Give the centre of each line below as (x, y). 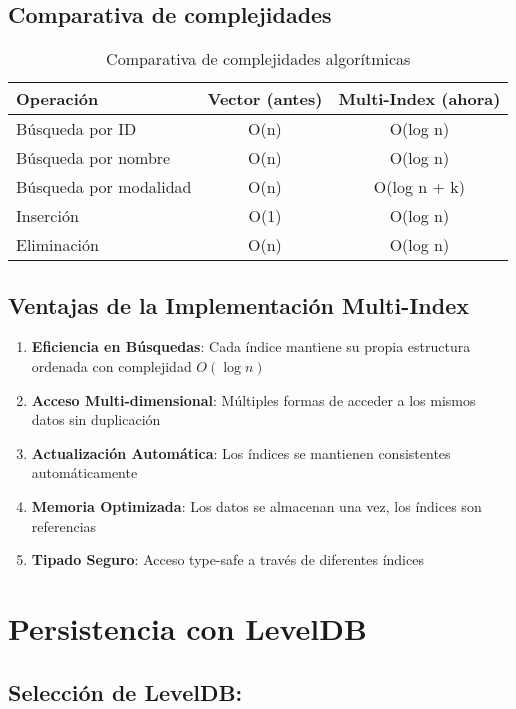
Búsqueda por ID (76, 129)
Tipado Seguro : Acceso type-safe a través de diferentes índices (227, 559)
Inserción (47, 216)
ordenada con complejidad (111, 366)
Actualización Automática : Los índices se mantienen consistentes (241, 452)
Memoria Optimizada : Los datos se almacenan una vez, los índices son (256, 505)
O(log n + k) (419, 187)
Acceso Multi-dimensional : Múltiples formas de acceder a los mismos (253, 399)
